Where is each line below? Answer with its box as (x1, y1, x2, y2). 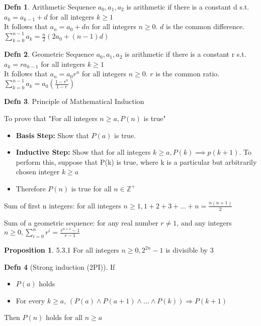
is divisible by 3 (165, 245, 214, 255)
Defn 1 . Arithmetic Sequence (4, 2, 96, 12)
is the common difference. (166, 21, 245, 32)
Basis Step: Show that (16, 130, 89, 140)
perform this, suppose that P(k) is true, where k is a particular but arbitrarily (16, 156, 257, 167)
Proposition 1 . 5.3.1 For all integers (4, 245, 119, 255)
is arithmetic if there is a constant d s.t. (126, 2, 249, 12)
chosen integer (16, 166, 60, 177)
